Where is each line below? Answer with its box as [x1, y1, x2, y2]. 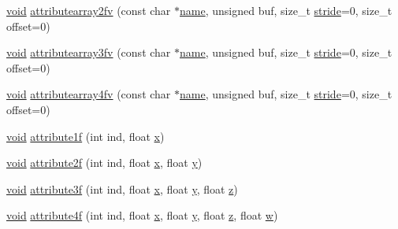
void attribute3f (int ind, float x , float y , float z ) [6, 180, 238, 197]
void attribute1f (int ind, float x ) [6, 127, 165, 144]
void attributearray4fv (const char [6, 86, 171, 102]
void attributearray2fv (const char [6, 2, 171, 18]
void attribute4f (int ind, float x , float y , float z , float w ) [6, 207, 278, 223]
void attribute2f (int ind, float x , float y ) [6, 154, 203, 171]
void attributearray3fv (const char [6, 44, 171, 61]
